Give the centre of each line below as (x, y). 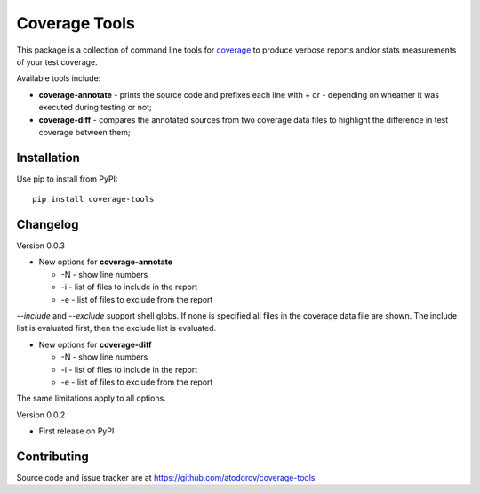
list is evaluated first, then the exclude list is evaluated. (116, 328)
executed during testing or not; (96, 108)
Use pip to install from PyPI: (67, 179)
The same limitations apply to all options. (91, 398)
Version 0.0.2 (41, 415)
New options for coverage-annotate (106, 262)
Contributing (52, 456)
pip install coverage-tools (93, 199)
